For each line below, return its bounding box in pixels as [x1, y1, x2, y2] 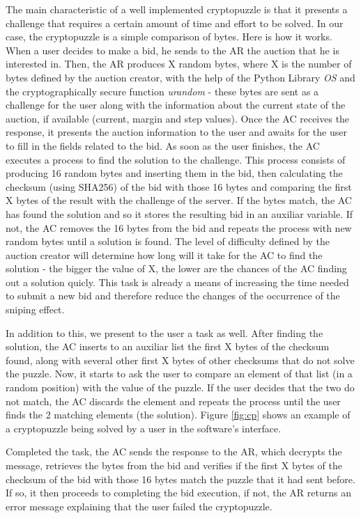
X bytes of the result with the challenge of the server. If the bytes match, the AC [6, 193, 352, 207]
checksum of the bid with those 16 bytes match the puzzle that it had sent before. [6, 471, 355, 486]
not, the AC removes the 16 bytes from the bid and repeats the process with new [6, 220, 352, 235]
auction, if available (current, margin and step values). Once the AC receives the [6, 111, 350, 125]
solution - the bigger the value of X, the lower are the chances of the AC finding [6, 261, 347, 276]
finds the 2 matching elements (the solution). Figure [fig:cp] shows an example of [6, 407, 351, 422]
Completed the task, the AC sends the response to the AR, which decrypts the [6, 444, 342, 459]
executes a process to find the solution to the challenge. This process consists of [6, 152, 346, 166]
